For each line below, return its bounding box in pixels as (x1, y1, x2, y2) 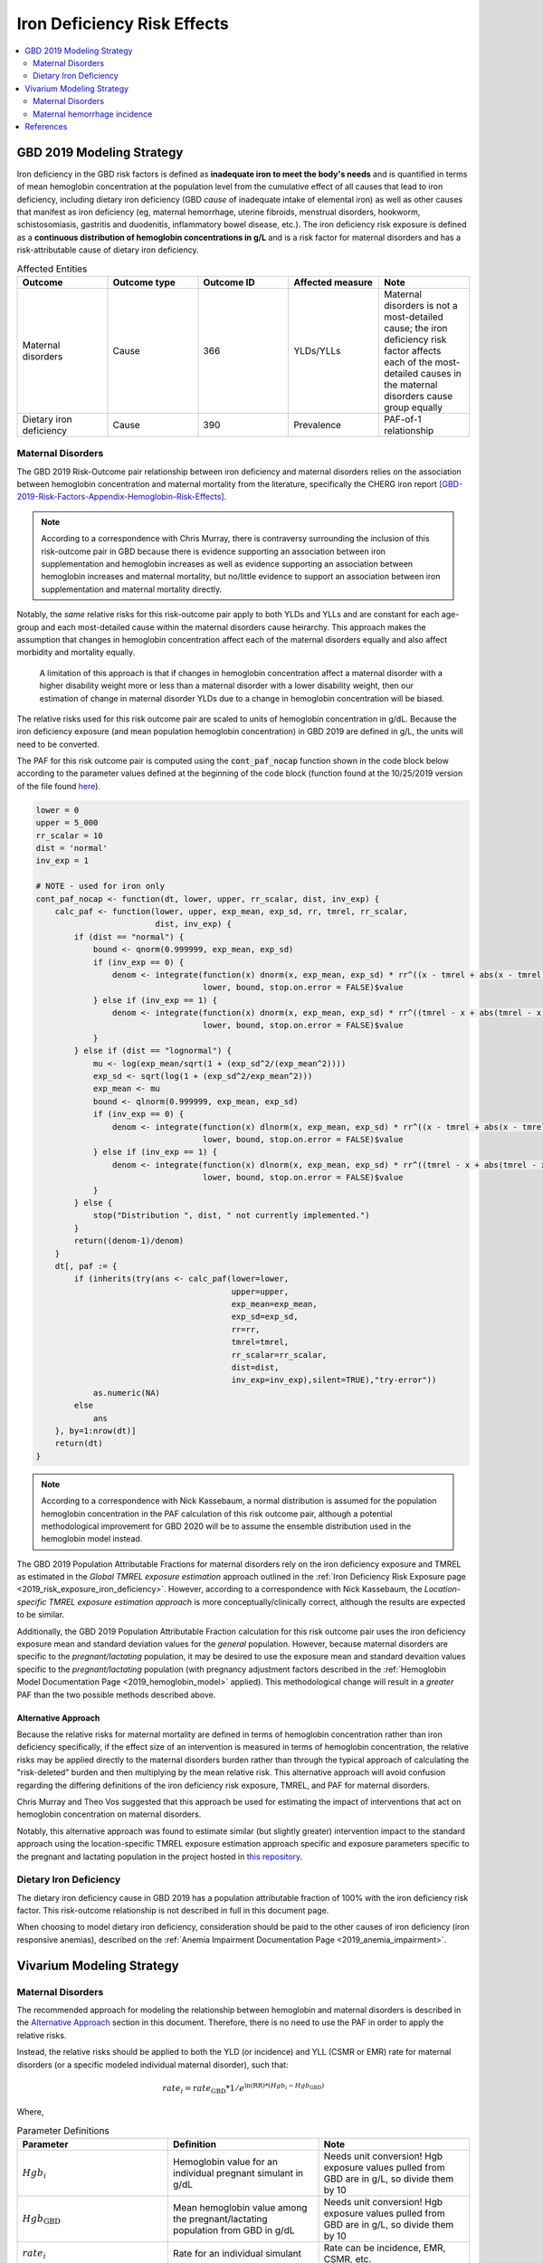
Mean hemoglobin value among (173, 2201, 308, 2214)
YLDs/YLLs (293, 344, 341, 357)
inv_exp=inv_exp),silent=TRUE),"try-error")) (231, 1375, 437, 1385)
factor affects (383, 344, 442, 357)
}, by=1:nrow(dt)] (54, 1426, 137, 1436)
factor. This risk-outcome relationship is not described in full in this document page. (16, 1905, 329, 1916)
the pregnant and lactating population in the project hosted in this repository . (16, 1851, 303, 1862)
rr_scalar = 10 (35, 830, 103, 841)
